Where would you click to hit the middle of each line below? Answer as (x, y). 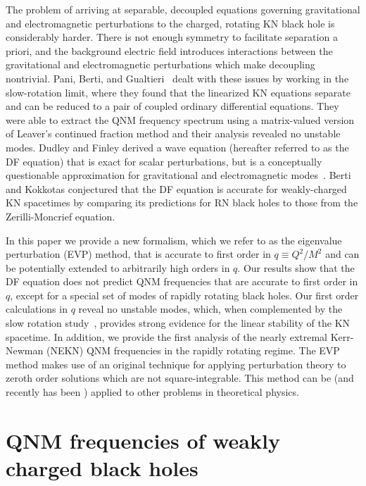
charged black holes (102, 468)
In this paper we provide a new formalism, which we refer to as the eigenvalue (174, 240)
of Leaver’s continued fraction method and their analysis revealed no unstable (173, 133)
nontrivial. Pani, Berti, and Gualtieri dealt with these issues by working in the (177, 78)
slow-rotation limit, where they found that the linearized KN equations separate (178, 92)
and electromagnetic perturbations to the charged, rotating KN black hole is (170, 23)
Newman (25, 350)
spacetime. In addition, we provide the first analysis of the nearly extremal (167, 336)
